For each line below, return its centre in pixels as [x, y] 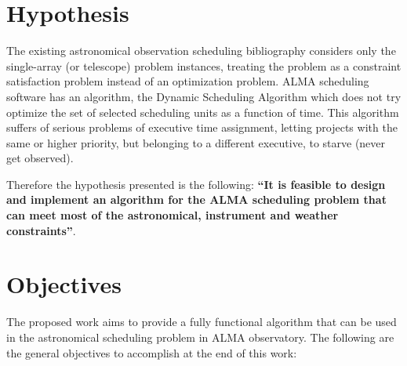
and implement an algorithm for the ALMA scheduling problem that [196, 199]
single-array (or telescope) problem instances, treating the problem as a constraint [204, 65]
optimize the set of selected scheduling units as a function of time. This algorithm [203, 112]
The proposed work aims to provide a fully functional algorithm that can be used [202, 322]
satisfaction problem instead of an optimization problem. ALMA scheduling [188, 81]
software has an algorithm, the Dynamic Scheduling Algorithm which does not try [204, 96]
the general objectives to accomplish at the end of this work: [152, 352]
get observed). [40, 158]
